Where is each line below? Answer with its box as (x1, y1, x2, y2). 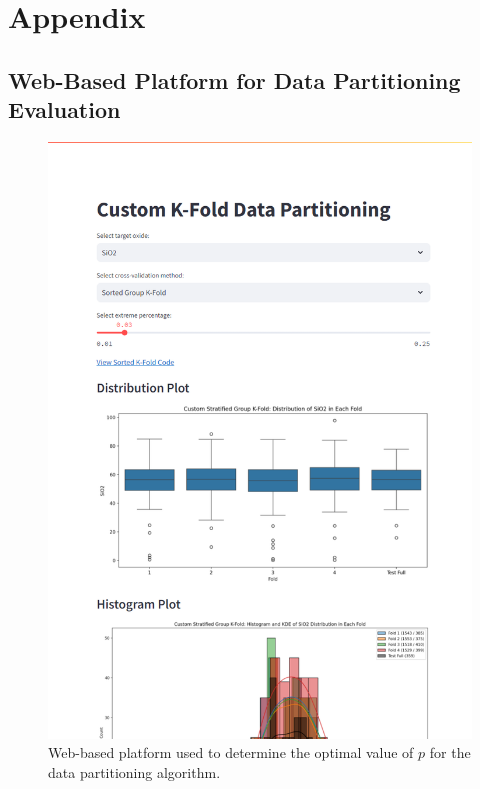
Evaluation (8, 94, 121, 125)
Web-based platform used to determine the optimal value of (48, 742, 414, 763)
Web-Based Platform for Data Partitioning (8, 64, 461, 95)
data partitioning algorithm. (48, 761, 221, 782)
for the (429, 742, 471, 763)
